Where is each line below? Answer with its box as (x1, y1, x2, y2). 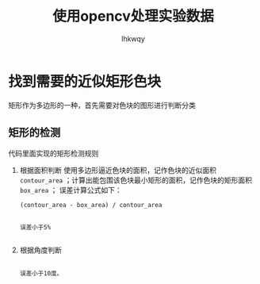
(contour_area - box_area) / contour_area (19, 201, 162, 209)
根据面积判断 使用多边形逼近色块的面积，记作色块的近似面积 (19, 165, 216, 175)
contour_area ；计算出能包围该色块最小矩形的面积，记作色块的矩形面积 (19, 175, 252, 185)
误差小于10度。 (19, 269, 63, 278)
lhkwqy (121, 33, 145, 44)
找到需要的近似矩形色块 (8, 72, 162, 90)
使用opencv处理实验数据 (52, 7, 214, 25)
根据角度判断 (19, 245, 62, 255)
